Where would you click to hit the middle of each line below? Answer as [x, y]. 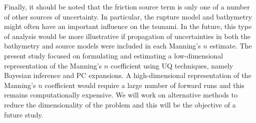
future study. [24, 114]
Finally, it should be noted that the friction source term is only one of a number [127, 6]
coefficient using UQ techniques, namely [172, 65]
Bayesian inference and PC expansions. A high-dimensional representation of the [128, 75]
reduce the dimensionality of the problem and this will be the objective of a [120, 104]
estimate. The [231, 46]
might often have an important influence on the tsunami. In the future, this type [128, 26]
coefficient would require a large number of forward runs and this [145, 85]
